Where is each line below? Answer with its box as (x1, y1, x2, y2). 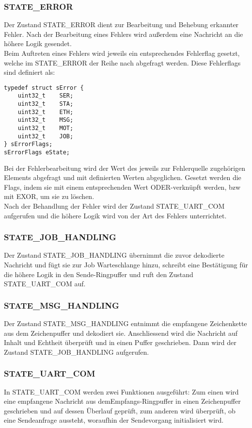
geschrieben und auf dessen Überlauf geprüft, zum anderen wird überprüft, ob (4, 405, 236, 415)
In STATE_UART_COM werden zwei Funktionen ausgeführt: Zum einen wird (4, 386, 239, 396)
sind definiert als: (4, 67, 55, 77)
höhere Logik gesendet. (4, 38, 72, 49)
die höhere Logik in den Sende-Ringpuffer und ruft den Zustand (4, 269, 193, 279)
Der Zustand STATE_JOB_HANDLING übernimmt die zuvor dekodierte (4, 250, 224, 260)
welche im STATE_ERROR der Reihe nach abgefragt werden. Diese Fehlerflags (4, 57, 241, 67)
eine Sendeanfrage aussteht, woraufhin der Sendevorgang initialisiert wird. (4, 415, 224, 425)
